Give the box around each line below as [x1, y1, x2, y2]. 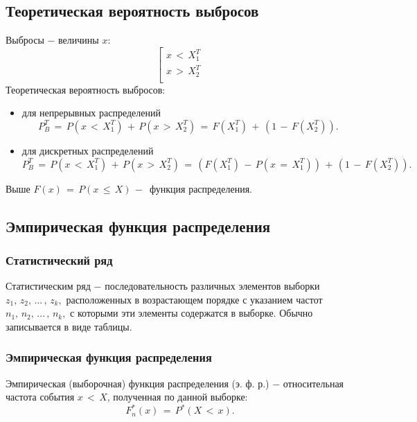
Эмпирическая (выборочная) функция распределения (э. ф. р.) [6, 376, 269, 390]
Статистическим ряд [6, 279, 91, 293]
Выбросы [6, 33, 44, 47]
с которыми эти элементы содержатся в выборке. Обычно [70, 306, 313, 320]
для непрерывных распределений [21, 105, 161, 120]
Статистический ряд [6, 251, 113, 268]
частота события [6, 389, 75, 404]
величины [58, 33, 99, 47]
